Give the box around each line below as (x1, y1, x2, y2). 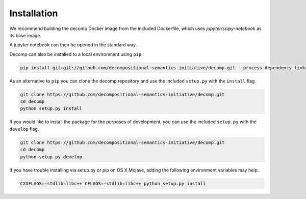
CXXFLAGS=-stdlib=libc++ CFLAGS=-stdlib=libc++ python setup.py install (20, 181, 206, 186)
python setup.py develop (20, 154, 83, 160)
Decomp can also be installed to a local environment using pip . (9, 51, 143, 57)
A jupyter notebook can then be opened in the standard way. (9, 42, 137, 48)
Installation (9, 8, 58, 19)
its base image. (9, 32, 42, 38)
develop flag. (9, 126, 39, 132)
